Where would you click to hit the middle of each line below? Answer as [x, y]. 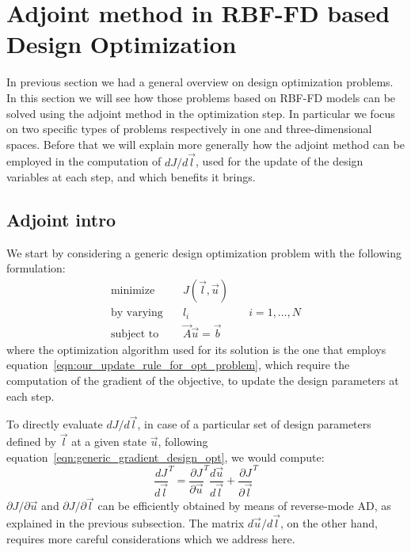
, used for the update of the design [280, 161]
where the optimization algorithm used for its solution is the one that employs [196, 349]
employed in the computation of [84, 161]
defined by [32, 442]
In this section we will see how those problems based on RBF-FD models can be [201, 97]
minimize [133, 291]
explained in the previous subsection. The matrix [126, 523]
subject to [135, 334]
